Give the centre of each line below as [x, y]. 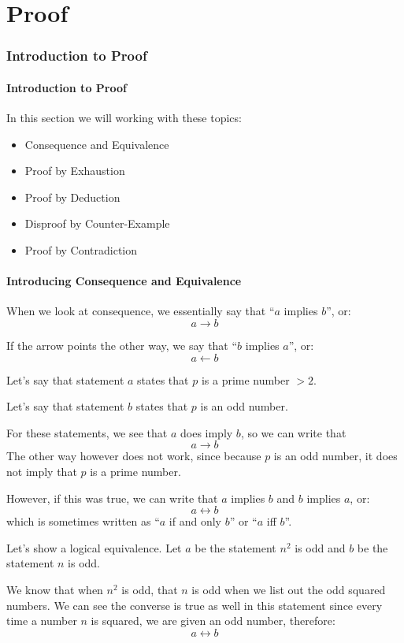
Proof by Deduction [72, 197]
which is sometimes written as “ [83, 521]
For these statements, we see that [87, 432]
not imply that [42, 471]
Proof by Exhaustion [75, 171]
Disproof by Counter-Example [97, 223]
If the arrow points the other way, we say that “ [122, 345]
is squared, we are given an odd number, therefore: [213, 621]
